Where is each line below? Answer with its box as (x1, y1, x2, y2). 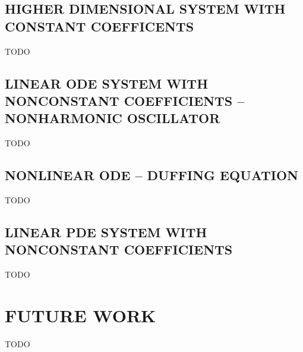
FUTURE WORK (5, 303, 156, 327)
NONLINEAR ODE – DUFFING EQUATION (5, 166, 298, 184)
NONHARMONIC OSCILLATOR (5, 109, 220, 127)
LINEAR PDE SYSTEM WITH (5, 222, 207, 241)
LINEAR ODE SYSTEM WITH (5, 74, 209, 92)
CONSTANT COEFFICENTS (5, 17, 194, 35)
